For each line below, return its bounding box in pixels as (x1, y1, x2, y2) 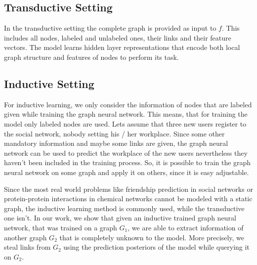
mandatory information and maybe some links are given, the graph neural (4, 138, 228, 148)
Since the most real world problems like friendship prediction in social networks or (4, 183, 253, 194)
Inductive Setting (4, 76, 94, 91)
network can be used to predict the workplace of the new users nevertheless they (4, 147, 248, 158)
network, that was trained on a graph (4, 222, 117, 232)
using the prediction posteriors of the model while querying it (63, 242, 250, 252)
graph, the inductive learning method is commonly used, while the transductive (4, 203, 245, 213)
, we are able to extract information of (128, 222, 244, 232)
